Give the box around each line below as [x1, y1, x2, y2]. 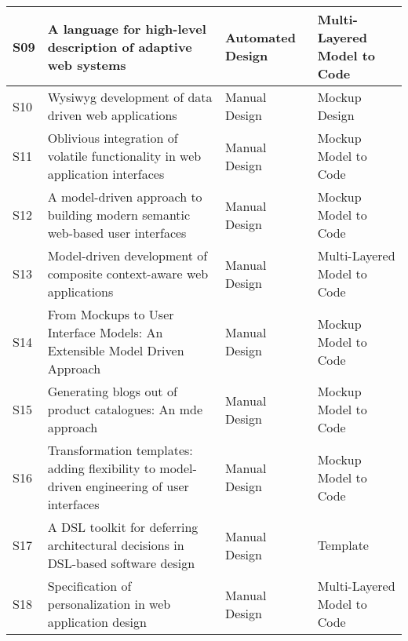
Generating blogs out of [47, 382, 177, 400]
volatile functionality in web [47, 147, 202, 165]
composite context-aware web [47, 264, 209, 282]
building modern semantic [47, 206, 191, 224]
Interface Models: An [47, 323, 163, 341]
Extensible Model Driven [47, 341, 184, 359]
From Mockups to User [47, 305, 174, 323]
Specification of [47, 577, 132, 595]
